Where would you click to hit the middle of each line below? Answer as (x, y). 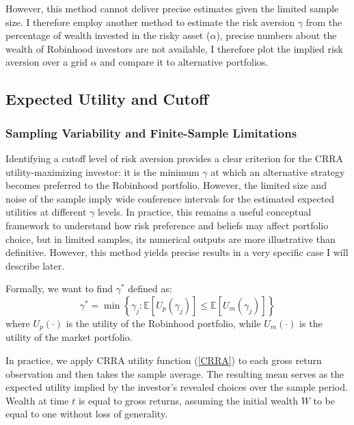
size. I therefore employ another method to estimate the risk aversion (150, 22)
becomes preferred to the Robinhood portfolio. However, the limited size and (166, 185)
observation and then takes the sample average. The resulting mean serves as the (175, 373)
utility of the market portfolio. (69, 337)
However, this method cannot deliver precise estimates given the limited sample (172, 8)
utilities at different (46, 212)
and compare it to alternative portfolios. (184, 62)
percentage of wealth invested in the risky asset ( (108, 35)
